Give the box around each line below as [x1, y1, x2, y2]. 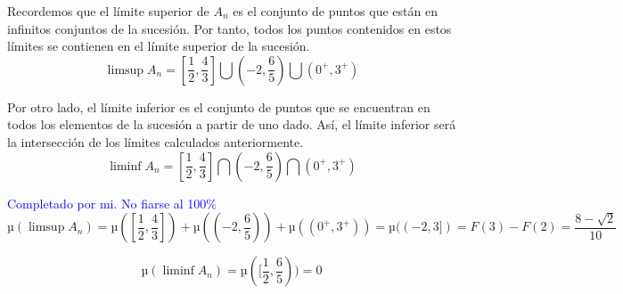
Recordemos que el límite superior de [7, 2, 209, 20]
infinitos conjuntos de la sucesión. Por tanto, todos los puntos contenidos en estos [7, 19, 452, 37]
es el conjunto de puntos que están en [233, 2, 438, 20]
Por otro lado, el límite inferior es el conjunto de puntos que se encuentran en [7, 97, 430, 116]
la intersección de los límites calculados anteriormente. [7, 132, 304, 151]
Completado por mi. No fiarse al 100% [7, 193, 217, 212]
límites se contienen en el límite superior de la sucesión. [7, 37, 310, 55]
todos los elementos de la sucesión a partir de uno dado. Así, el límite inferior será [7, 115, 456, 134]
